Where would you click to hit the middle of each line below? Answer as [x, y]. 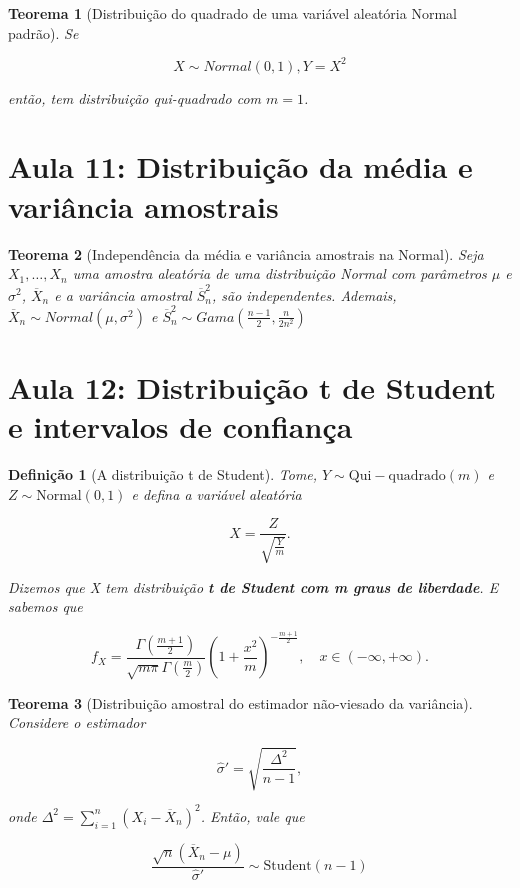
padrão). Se [43, 32]
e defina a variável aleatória [216, 493]
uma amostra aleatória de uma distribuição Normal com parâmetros [279, 273]
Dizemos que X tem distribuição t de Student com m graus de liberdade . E [253, 586]
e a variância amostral [123, 294]
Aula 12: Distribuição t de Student [252, 387]
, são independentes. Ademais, [304, 294]
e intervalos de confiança [180, 426]
